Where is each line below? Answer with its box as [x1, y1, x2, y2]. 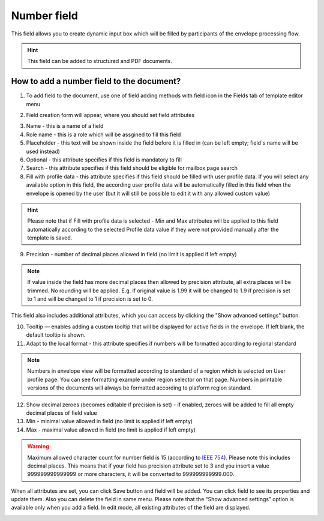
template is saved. [27, 234, 73, 241]
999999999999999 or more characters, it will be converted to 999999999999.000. [27, 471, 235, 478]
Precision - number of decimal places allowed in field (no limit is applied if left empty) [26, 251, 237, 258]
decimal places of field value [26, 409, 97, 417]
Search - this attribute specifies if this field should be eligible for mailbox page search [26, 164, 238, 172]
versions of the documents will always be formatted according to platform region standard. [27, 384, 252, 391]
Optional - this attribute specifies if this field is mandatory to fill [26, 156, 182, 163]
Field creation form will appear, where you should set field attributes [26, 112, 195, 119]
